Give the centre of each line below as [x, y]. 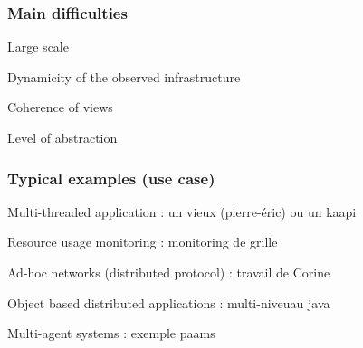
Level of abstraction [62, 137]
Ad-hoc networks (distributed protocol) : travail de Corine [169, 272]
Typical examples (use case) [111, 178]
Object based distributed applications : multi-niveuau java [169, 302]
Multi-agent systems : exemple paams [111, 333]
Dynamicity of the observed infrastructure [124, 76]
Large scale [38, 47]
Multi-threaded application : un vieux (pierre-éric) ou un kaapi [182, 211]
